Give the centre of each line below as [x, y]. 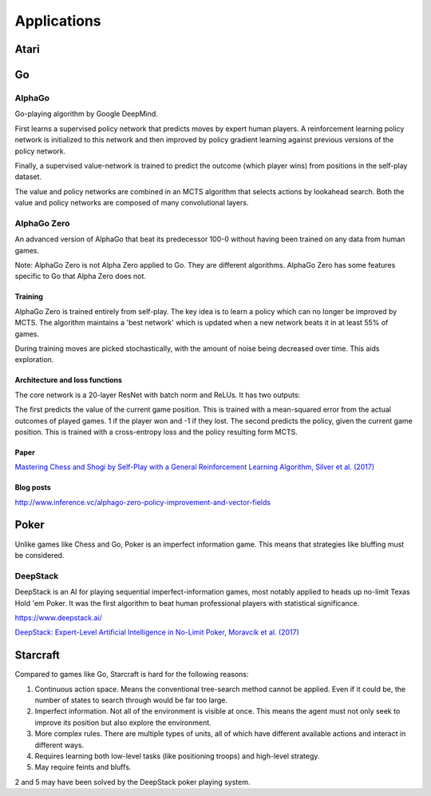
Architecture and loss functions [69, 380]
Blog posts [33, 488]
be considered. [40, 555]
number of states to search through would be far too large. [131, 700]
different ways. [59, 745]
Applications [58, 21]
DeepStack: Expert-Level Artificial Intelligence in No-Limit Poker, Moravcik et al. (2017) [157, 632]
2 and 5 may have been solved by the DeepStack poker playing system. [132, 782]
